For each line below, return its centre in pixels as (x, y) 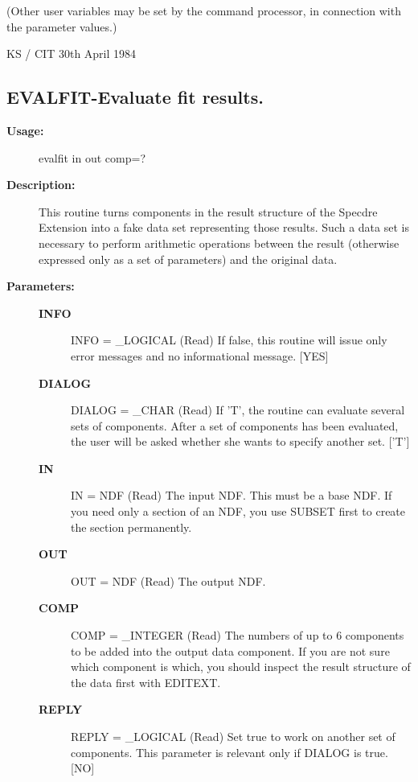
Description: (41, 185)
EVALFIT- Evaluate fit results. (135, 97)
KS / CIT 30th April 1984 (72, 54)
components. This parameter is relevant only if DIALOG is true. (229, 752)
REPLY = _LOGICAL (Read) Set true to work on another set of (233, 737)
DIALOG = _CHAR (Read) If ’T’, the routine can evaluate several (238, 410)
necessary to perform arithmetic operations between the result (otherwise (219, 243)
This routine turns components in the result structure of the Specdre (208, 211)
